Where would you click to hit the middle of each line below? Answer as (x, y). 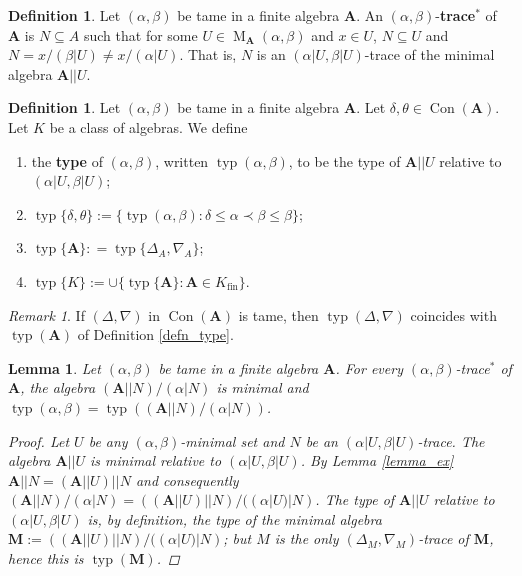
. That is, (208, 54)
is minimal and (262, 387)
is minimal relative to (155, 460)
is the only (306, 538)
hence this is (46, 558)
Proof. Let (39, 440)
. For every (369, 367)
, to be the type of (344, 160)
